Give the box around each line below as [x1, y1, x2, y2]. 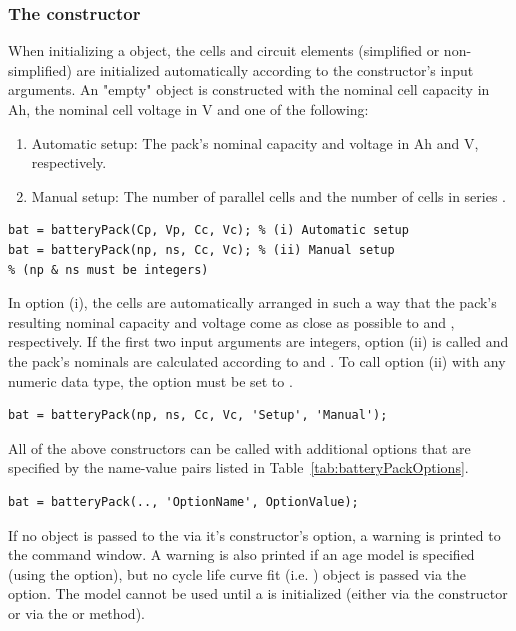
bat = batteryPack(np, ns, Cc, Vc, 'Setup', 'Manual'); [8, 408, 388, 423]
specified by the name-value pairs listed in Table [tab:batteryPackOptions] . [8, 457, 469, 478]
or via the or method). [8, 602, 145, 623]
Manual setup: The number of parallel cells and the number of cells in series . [31, 185, 506, 206]
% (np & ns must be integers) [8, 262, 209, 277]
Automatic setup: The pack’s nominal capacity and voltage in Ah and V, [31, 132, 479, 153]
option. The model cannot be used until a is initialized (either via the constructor [8, 583, 508, 604]
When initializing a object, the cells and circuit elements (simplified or [8, 40, 440, 61]
